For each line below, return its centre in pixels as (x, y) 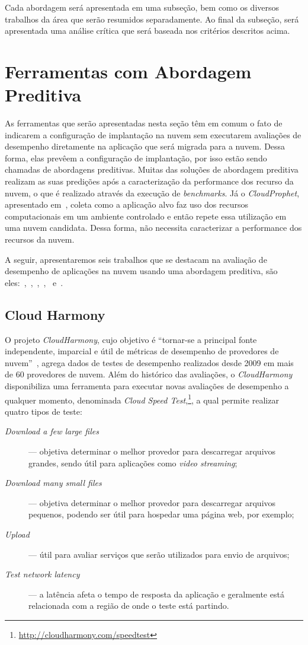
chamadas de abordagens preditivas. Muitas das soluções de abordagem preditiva (152, 169)
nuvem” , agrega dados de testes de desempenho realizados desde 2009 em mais (149, 362)
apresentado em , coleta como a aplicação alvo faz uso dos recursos (127, 204)
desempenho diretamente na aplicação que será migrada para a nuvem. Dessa (145, 146)
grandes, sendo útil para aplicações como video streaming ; (133, 463)
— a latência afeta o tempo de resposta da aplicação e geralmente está (156, 594)
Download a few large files (52, 431)
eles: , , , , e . (34, 282)
